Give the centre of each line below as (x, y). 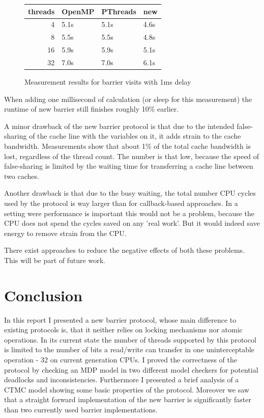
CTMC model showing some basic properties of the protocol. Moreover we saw (127, 389)
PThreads (119, 11)
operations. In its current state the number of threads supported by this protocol (130, 339)
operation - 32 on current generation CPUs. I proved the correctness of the (121, 359)
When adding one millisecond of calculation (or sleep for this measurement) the (128, 99)
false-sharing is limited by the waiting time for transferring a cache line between (129, 166)
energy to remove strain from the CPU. (65, 233)
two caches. (22, 176)
